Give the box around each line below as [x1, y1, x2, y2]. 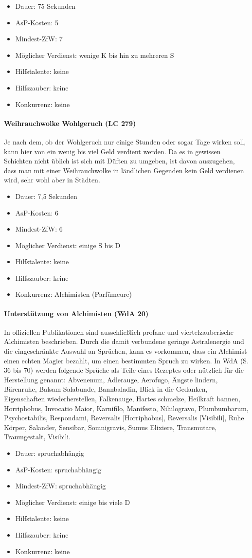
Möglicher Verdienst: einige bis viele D [15, 497, 130, 507]
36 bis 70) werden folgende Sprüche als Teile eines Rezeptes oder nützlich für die [4, 365, 244, 375]
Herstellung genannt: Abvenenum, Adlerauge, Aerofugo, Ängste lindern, [4, 374, 218, 384]
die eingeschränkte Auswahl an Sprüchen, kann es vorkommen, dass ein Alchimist [4, 346, 247, 356]
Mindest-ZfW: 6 [15, 224, 63, 234]
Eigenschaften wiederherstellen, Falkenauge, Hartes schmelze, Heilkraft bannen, [4, 394, 240, 404]
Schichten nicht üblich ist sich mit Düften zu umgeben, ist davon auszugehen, [4, 156, 235, 166]
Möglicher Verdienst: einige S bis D [15, 240, 121, 250]
